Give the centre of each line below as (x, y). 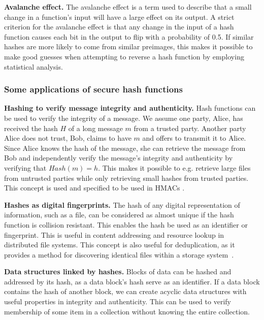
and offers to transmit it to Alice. (194, 138)
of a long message (95, 128)
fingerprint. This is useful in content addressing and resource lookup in (114, 234)
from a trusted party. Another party (190, 128)
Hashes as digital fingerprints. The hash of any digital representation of (122, 204)
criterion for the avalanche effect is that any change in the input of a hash (119, 27)
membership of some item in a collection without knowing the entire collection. (127, 311)
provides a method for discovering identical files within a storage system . (119, 254)
